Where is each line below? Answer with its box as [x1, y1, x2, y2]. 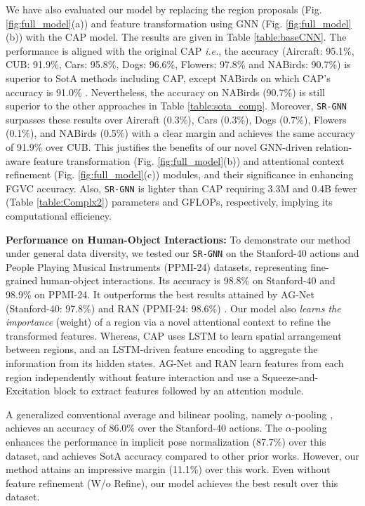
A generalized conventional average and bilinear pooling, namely [6, 406, 283, 421]
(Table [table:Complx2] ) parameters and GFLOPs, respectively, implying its [6, 194, 333, 209]
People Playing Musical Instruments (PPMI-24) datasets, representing [6, 259, 307, 274]
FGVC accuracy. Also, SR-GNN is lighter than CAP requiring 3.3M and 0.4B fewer [6, 180, 357, 195]
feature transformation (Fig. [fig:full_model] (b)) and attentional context [33, 153, 345, 168]
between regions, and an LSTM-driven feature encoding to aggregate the [6, 342, 318, 357]
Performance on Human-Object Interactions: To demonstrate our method [6, 232, 351, 246]
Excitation [6, 383, 51, 398]
